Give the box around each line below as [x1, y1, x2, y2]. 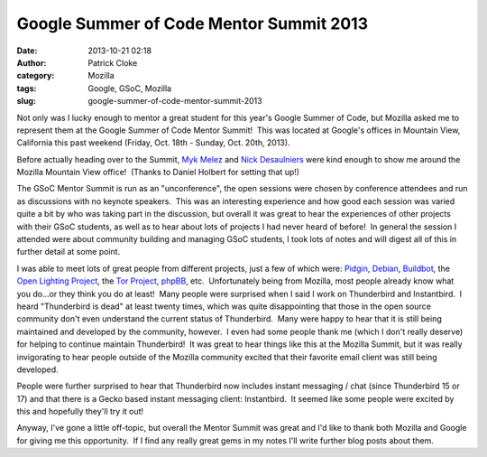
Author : [16, 57, 47, 68]
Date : [16, 45, 38, 56]
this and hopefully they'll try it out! [16, 406, 144, 417]
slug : [16, 96, 36, 107]
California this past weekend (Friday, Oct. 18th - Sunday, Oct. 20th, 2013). [16, 137, 290, 148]
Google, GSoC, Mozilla [87, 82, 171, 94]
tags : [16, 82, 37, 94]
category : [16, 70, 55, 81]
